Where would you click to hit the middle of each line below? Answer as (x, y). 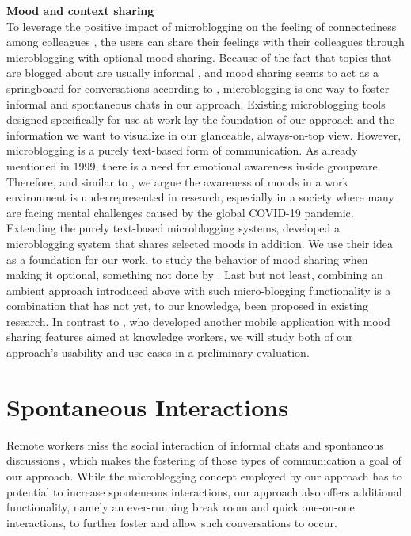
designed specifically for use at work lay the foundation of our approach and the (200, 119)
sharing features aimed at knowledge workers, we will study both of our (180, 337)
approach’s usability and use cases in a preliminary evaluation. (158, 352)
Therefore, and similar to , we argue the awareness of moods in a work (177, 181)
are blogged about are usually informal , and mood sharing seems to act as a (192, 73)
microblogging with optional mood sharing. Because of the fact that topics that (199, 57)
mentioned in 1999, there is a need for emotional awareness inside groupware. (194, 165)
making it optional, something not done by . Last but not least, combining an (195, 275)
